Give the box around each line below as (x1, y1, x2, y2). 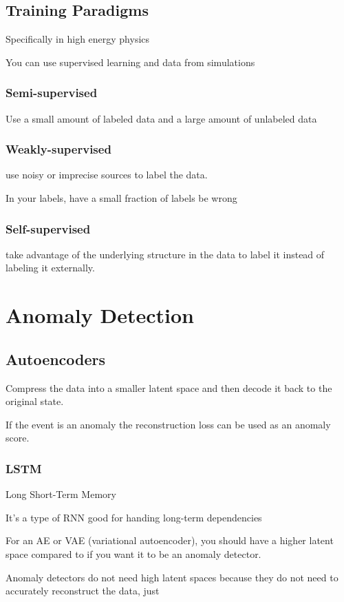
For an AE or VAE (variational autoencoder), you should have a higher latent (6, 533, 334, 548)
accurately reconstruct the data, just (6, 583, 160, 598)
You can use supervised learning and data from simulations (6, 54, 255, 69)
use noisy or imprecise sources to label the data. (6, 167, 208, 182)
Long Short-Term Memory (6, 487, 116, 501)
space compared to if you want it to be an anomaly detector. (6, 546, 261, 561)
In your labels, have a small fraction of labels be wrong (6, 191, 237, 205)
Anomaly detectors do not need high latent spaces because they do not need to (6, 570, 338, 584)
